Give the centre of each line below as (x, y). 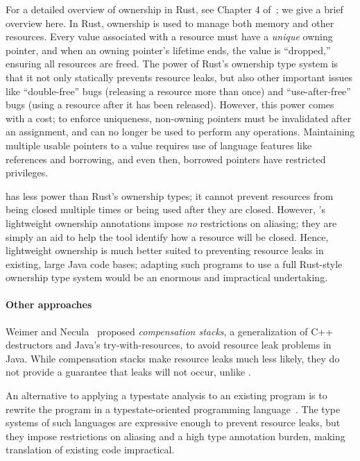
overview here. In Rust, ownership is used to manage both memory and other (170, 23)
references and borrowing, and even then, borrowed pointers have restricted (166, 159)
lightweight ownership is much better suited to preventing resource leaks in (165, 250)
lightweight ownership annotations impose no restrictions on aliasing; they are (171, 223)
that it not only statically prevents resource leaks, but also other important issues (179, 77)
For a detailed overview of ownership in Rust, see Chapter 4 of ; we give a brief (174, 9)
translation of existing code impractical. (90, 450)
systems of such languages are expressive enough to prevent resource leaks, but (173, 422)
